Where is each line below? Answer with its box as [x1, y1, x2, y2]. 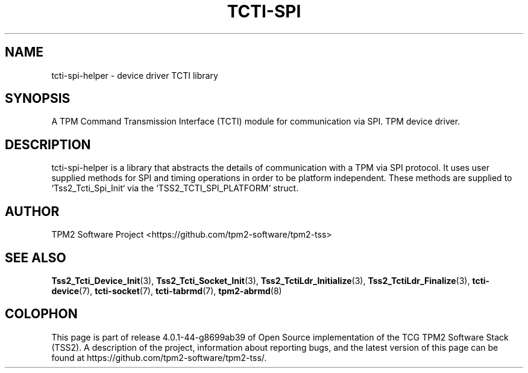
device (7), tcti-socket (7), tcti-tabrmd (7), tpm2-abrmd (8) [51, 285, 282, 296]
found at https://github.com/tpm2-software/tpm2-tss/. [51, 352, 267, 363]
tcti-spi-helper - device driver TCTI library [51, 70, 218, 81]
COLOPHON [5, 306, 78, 322]
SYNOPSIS [5, 91, 71, 106]
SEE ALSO [5, 250, 66, 265]
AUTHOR [5, 203, 60, 219]
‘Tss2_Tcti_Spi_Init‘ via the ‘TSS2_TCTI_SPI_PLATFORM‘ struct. [51, 183, 299, 194]
